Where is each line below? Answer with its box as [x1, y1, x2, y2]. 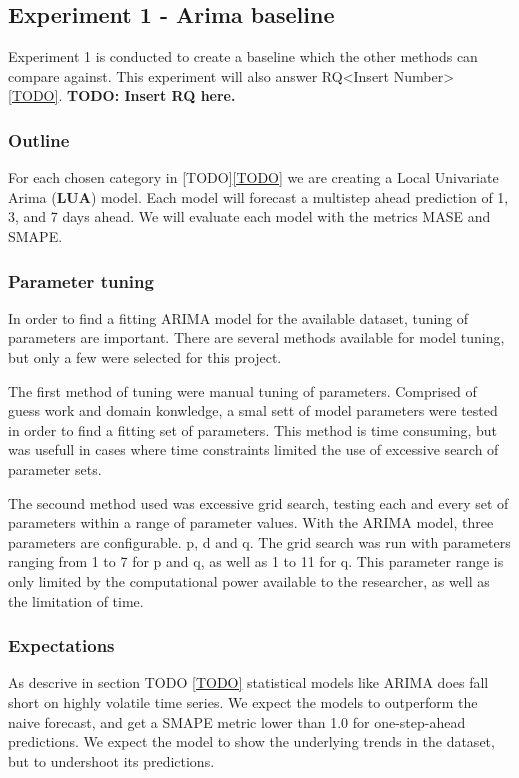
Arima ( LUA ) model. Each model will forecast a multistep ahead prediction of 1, [8, 186, 509, 207]
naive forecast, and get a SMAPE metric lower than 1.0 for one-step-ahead [8, 711, 466, 732]
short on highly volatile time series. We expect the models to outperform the [8, 691, 478, 712]
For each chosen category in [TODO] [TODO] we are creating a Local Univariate [8, 167, 499, 188]
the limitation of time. [8, 590, 144, 611]
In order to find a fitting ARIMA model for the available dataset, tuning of [8, 307, 469, 328]
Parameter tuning [8, 268, 154, 293]
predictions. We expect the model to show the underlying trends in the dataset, [8, 731, 495, 752]
